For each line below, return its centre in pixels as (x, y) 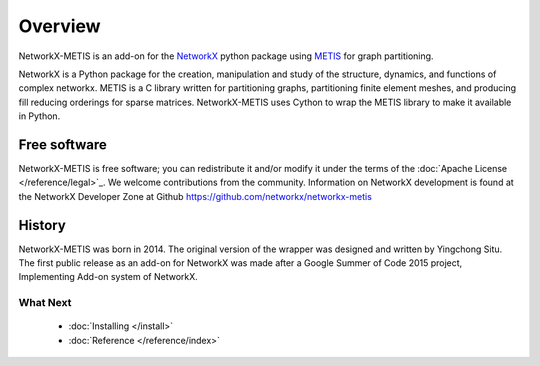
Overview (59, 26)
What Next (45, 303)
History (42, 225)
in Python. (39, 116)
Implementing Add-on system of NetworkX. (108, 277)
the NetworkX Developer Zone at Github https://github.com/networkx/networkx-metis (195, 196)
